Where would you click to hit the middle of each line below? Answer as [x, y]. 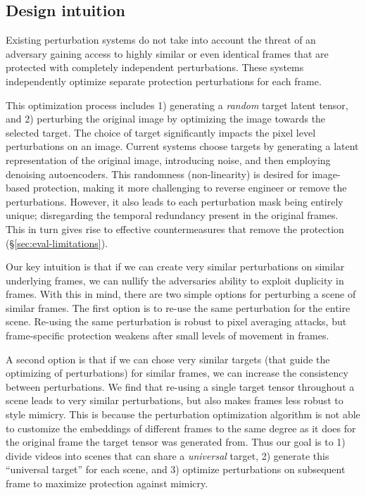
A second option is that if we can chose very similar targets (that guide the [168, 359]
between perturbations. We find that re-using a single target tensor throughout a [180, 386]
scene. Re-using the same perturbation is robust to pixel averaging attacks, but [176, 321]
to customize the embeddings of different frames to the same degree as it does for [181, 428]
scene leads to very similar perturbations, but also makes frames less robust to [175, 400]
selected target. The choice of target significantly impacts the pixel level [161, 132]
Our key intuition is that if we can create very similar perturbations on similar [175, 267]
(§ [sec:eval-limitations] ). [57, 243]
